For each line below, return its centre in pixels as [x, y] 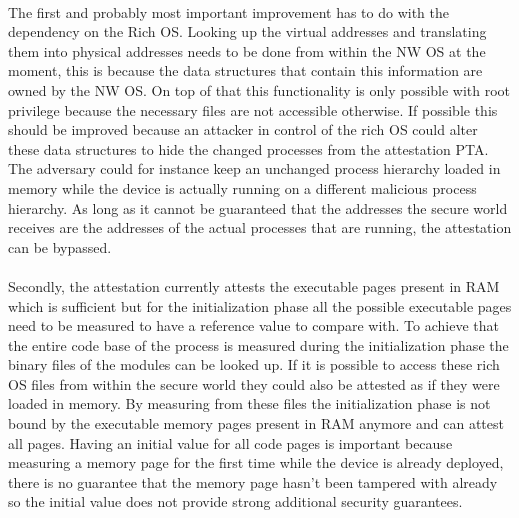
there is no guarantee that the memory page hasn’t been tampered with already [253, 481]
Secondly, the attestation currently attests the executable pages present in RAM [254, 285]
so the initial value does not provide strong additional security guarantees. [235, 501]
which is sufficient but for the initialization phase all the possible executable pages [260, 305]
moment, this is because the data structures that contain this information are [245, 70]
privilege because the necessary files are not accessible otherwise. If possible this [253, 109]
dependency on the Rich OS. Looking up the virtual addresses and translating [247, 31]
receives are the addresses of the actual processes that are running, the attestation [260, 227]
